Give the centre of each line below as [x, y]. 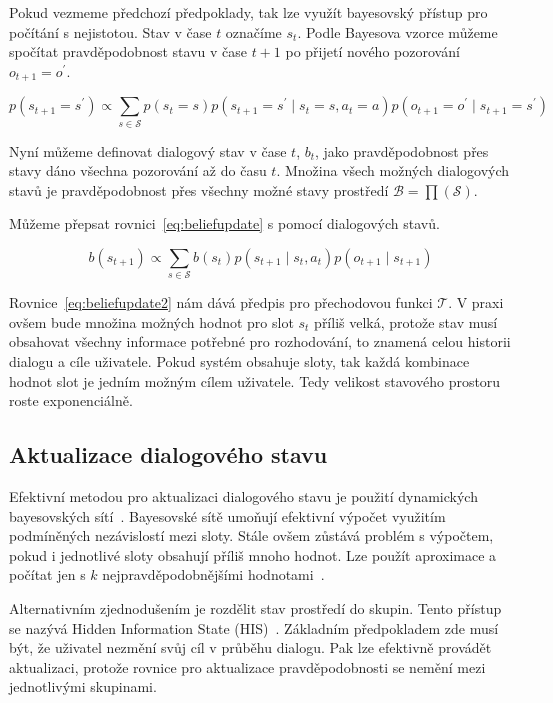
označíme [253, 31]
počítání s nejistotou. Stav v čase [110, 31]
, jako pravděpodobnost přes [402, 150]
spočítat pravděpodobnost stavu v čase [128, 51]
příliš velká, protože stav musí [406, 321]
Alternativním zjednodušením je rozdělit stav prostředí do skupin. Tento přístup [255, 608]
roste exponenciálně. [71, 400]
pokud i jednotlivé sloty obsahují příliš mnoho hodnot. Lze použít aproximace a [253, 554]
